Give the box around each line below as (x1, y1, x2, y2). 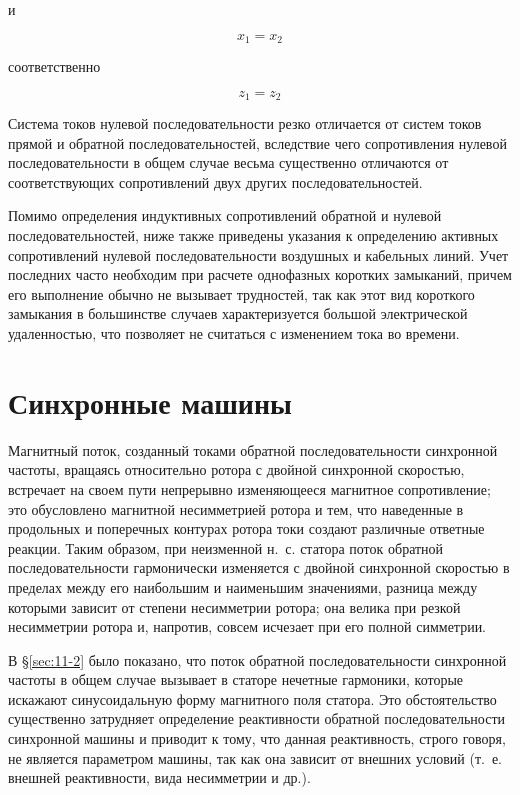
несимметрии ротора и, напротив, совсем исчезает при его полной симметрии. (8, 616, 487, 637)
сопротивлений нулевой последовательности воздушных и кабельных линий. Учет (8, 244, 509, 265)
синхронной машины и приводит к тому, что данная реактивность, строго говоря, (8, 728, 506, 749)
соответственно (8, 56, 101, 77)
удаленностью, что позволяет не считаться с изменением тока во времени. (8, 323, 460, 344)
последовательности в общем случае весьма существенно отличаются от (8, 152, 449, 173)
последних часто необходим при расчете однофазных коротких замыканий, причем (8, 264, 512, 285)
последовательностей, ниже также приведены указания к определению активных (8, 225, 499, 246)
